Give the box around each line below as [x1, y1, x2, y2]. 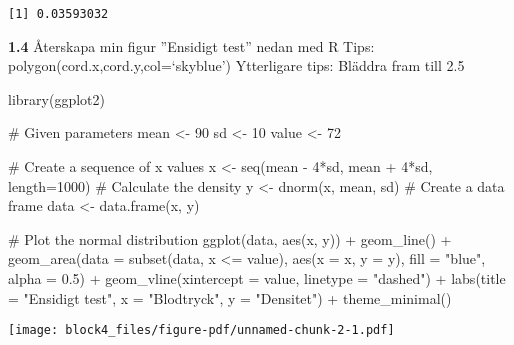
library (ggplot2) [8, 88, 105, 109]
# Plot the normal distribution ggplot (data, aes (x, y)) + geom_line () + [8, 228, 452, 249]
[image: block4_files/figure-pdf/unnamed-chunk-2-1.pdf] [8, 323, 395, 338]
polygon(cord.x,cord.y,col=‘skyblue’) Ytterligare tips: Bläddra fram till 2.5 [8, 55, 465, 76]
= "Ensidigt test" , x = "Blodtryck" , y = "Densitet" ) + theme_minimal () [8, 287, 452, 308]
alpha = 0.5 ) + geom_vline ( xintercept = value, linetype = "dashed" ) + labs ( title [8, 268, 506, 288]
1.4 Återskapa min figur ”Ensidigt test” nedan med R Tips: [8, 35, 375, 56]
